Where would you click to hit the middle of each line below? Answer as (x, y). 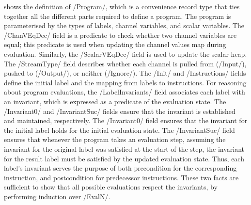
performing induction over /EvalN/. (57, 196)
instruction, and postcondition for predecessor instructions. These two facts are (121, 177)
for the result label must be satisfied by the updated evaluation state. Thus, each (124, 158)
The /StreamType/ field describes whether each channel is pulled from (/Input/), (125, 63)
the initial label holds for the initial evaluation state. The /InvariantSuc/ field (119, 130)
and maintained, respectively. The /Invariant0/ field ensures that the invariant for (126, 120)
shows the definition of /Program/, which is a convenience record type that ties (122, 6)
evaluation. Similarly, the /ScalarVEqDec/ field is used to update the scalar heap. (125, 54)
